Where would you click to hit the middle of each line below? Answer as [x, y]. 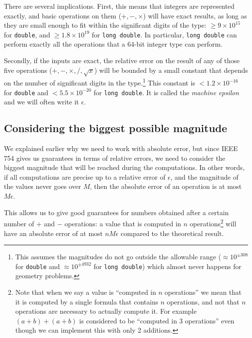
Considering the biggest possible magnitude [116, 128]
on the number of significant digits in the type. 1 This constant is [100, 82]
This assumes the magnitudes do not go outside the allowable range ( [118, 257]
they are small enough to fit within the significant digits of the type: [105, 25]
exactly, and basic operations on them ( [63, 15]
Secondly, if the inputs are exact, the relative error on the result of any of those [122, 60]
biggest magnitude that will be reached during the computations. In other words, [124, 167]
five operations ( [28, 70]
